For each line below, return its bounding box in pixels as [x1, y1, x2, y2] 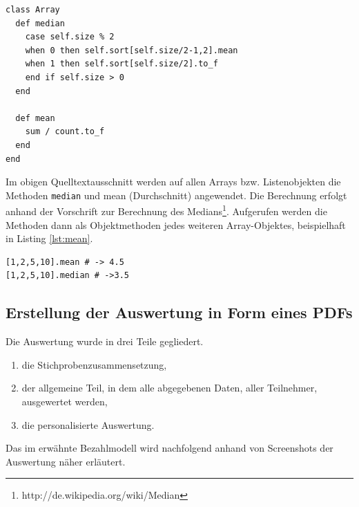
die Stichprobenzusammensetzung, [21, 357, 167, 371]
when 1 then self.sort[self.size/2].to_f [25, 59, 218, 69]
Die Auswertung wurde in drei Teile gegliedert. [6, 334, 204, 349]
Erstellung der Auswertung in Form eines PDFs [6, 302, 353, 323]
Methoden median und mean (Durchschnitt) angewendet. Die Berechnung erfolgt [6, 187, 347, 202]
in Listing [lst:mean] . [6, 231, 93, 246]
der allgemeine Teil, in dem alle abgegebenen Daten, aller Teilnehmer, [21, 380, 318, 395]
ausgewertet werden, [21, 394, 108, 408]
